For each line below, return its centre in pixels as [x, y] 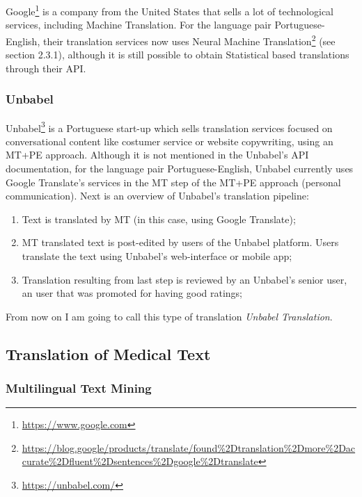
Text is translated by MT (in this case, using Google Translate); [159, 219]
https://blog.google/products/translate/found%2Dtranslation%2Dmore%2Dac [189, 447]
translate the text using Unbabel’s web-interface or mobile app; [157, 255]
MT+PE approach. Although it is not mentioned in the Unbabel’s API [157, 155]
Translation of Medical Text [108, 353]
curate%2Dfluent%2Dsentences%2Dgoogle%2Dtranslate [140, 461]
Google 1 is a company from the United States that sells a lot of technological [170, 10]
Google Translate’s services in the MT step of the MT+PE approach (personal [173, 182]
